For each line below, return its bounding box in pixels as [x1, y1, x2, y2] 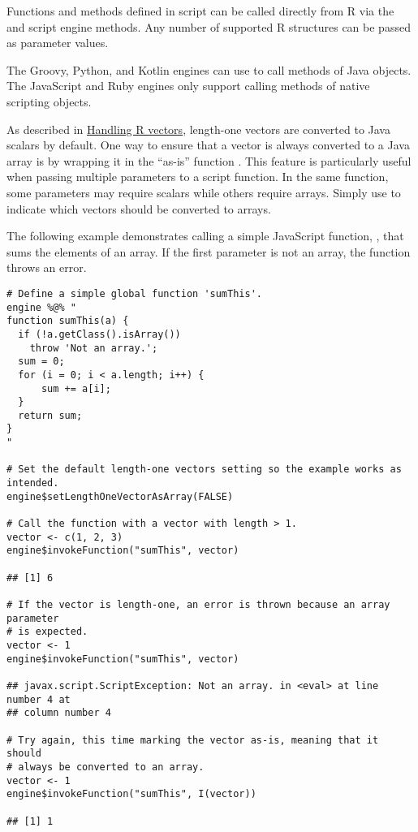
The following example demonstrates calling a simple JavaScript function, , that [6, 227, 404, 244]
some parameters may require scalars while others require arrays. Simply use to [6, 183, 401, 200]
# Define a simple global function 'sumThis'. [6, 287, 262, 300]
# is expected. [6, 626, 88, 638]
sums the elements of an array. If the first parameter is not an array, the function [6, 243, 411, 260]
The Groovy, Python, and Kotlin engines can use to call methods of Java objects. [6, 61, 412, 78]
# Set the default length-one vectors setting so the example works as [6, 463, 402, 476]
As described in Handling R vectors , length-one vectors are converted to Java [6, 120, 390, 137]
